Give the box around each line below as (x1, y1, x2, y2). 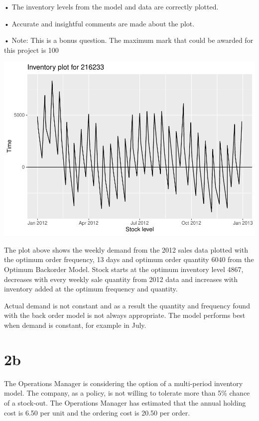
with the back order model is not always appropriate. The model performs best (4, 310, 246, 320)
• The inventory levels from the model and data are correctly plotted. (4, 1, 219, 11)
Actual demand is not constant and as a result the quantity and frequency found (4, 300, 250, 310)
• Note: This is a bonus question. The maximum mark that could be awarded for (4, 35, 254, 45)
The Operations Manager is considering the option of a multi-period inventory (4, 378, 243, 388)
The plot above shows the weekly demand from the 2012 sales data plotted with (4, 244, 248, 255)
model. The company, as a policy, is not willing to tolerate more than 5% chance (4, 388, 250, 398)
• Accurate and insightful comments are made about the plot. (4, 18, 195, 28)
